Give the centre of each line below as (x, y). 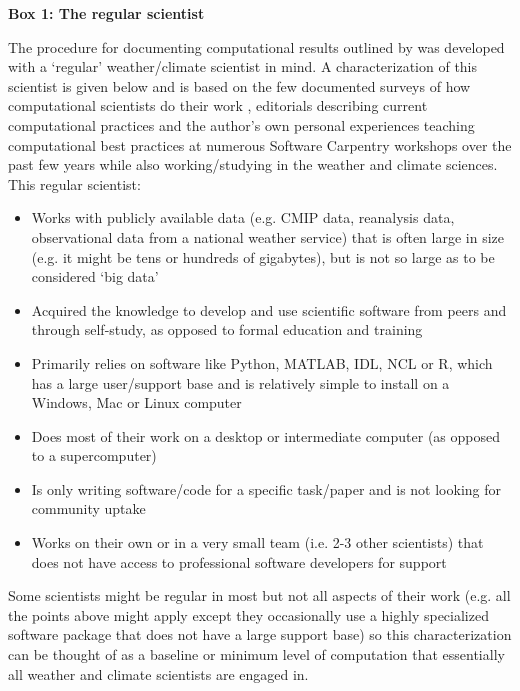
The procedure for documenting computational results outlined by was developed (256, 46)
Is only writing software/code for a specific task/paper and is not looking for (266, 488)
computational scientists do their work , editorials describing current (218, 105)
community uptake (88, 508)
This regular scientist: (74, 183)
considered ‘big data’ (95, 276)
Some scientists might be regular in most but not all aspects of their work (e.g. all (259, 595)
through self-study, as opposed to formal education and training (227, 329)
